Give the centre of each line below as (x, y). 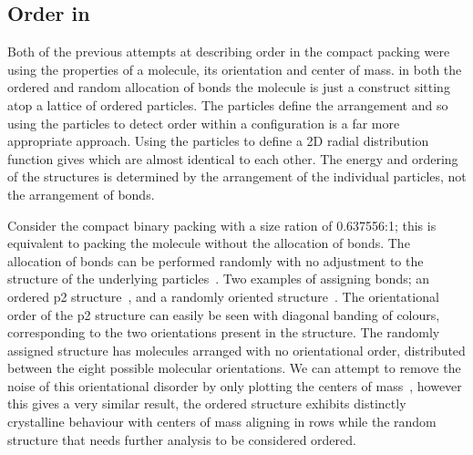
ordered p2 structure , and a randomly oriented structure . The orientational (223, 296)
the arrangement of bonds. (81, 194)
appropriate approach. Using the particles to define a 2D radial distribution (218, 141)
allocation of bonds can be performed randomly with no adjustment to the (216, 260)
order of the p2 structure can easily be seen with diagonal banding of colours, (224, 314)
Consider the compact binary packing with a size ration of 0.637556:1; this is (222, 225)
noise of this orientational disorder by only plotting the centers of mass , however (235, 385)
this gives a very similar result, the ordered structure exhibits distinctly (207, 403)
